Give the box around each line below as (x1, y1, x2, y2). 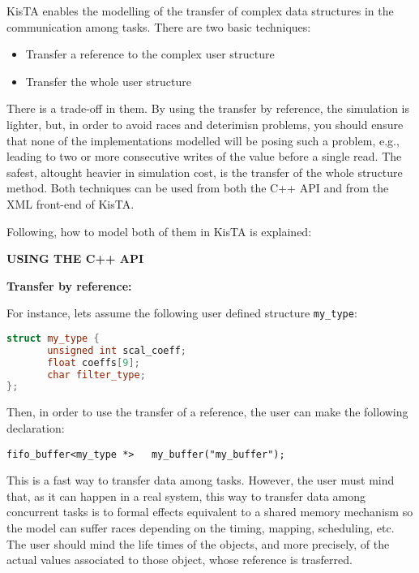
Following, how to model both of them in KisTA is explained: (6, 222, 312, 239)
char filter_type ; (47, 368, 146, 381)
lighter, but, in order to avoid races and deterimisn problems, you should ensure (6, 115, 404, 132)
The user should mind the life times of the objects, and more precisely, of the (6, 535, 390, 552)
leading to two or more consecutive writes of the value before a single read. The (6, 148, 402, 165)
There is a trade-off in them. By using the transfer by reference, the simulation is (6, 100, 409, 117)
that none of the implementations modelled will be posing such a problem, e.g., (6, 131, 400, 149)
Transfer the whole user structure (25, 72, 192, 89)
